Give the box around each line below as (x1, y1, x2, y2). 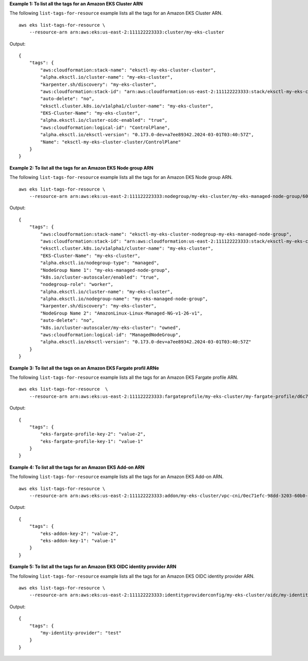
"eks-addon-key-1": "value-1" (40, 538, 117, 543)
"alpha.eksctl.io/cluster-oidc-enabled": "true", (40, 117, 168, 123)
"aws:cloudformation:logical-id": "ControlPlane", (40, 124, 170, 131)
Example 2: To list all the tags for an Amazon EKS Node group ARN (9, 164, 153, 171)
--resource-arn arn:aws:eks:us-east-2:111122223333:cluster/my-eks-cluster (29, 29, 224, 35)
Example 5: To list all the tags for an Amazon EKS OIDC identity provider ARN (9, 563, 177, 570)
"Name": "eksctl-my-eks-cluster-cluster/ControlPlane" (40, 139, 181, 145)
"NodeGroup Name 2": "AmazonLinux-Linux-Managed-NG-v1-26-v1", (40, 310, 203, 316)
